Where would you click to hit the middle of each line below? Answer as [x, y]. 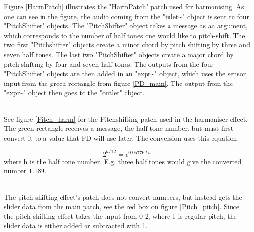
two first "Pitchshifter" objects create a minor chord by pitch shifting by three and [127, 45]
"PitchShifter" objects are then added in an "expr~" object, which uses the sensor [125, 74]
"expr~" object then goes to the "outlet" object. [74, 93]
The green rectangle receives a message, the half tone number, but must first [119, 128]
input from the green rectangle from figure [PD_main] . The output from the [118, 83]
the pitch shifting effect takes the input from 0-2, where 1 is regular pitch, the [120, 216]
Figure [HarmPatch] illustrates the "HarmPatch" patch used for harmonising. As [124, 6]
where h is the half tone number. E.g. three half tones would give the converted [123, 161]
